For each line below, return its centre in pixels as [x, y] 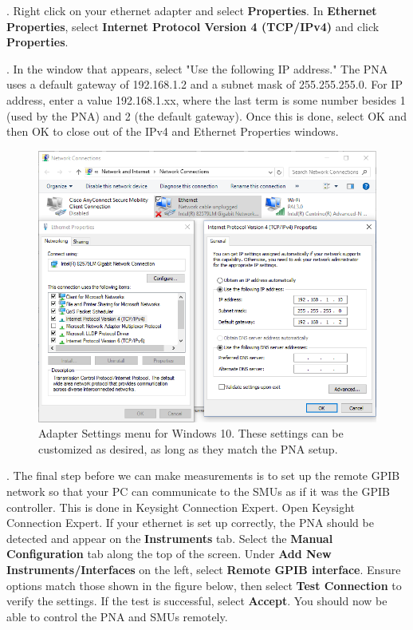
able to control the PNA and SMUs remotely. [117, 616]
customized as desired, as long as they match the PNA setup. [188, 448]
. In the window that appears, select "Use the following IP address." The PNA [197, 68]
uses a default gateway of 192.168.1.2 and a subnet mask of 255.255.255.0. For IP [205, 84]
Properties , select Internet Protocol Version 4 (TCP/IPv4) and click [193, 26]
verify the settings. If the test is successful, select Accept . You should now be [197, 601]
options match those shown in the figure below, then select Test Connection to [204, 585]
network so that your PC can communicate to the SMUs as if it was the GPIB [198, 491]
